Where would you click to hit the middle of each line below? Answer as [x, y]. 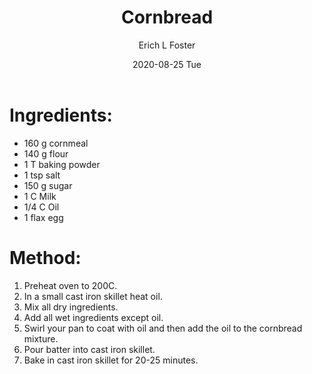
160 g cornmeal [56, 143]
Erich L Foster [167, 45]
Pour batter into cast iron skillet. [89, 349]
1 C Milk [40, 196]
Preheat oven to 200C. [70, 285]
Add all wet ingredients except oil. [93, 317]
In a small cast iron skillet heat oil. [93, 296]
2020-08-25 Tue [167, 64]
